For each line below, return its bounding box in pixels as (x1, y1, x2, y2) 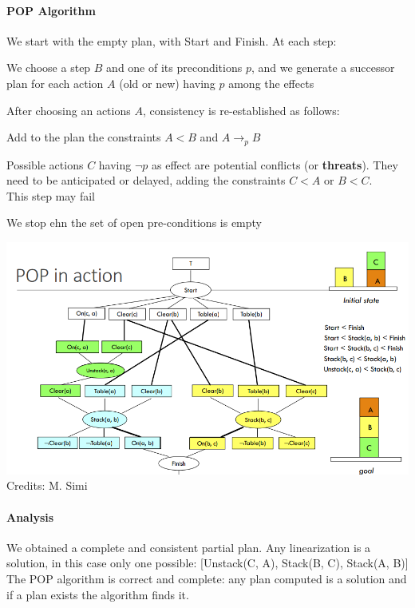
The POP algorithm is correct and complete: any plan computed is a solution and (6, 570, 407, 586)
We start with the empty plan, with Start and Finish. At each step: (6, 32, 337, 49)
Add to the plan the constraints (6, 129, 161, 145)
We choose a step (6, 59, 91, 76)
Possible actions (6, 156, 84, 173)
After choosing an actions (6, 101, 131, 118)
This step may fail (6, 187, 95, 204)
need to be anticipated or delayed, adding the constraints (6, 172, 286, 189)
